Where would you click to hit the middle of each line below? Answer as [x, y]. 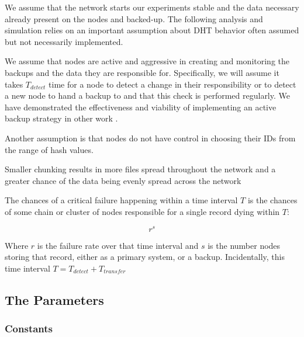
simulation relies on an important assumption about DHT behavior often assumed [152, 30]
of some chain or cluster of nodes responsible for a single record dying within [142, 211]
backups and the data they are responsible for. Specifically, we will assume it [142, 72]
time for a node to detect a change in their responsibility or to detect [172, 84]
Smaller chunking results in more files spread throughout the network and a [140, 169]
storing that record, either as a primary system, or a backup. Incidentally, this [145, 257]
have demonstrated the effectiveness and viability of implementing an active [141, 107]
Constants [29, 329]
